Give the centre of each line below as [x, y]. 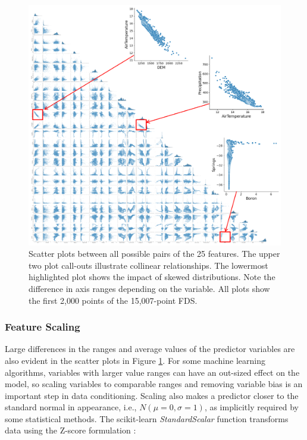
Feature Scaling [43, 327]
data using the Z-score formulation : [71, 430]
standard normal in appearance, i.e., [71, 407]
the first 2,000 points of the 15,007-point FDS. [113, 300]
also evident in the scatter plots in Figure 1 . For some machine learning [135, 360]
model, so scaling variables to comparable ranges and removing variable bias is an [154, 384]
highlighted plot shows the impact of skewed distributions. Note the [152, 277]
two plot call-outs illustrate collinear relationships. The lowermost [148, 265]
